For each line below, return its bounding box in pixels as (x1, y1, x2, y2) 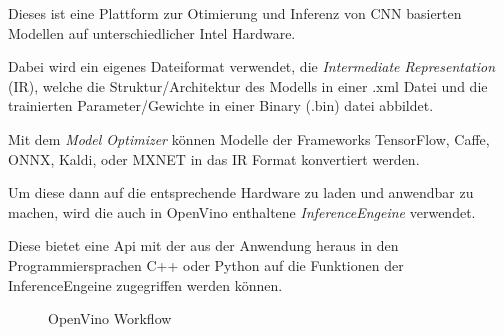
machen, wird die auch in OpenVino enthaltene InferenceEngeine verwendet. (8, 201, 476, 222)
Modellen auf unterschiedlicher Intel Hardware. (8, 22, 296, 43)
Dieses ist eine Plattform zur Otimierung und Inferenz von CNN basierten (8, 3, 462, 23)
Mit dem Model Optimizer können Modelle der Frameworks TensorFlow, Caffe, (8, 128, 490, 149)
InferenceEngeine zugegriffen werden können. (8, 274, 283, 295)
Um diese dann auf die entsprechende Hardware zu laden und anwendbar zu (8, 182, 474, 203)
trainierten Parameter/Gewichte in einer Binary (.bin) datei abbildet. (8, 95, 434, 116)
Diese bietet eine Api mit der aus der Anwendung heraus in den (8, 235, 399, 256)
